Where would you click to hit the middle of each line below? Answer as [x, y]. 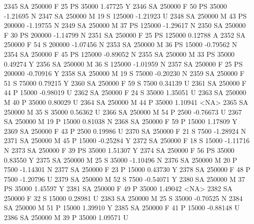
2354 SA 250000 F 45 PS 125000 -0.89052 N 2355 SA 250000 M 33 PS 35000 [119, 54]
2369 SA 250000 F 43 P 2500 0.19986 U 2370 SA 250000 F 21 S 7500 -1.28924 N [125, 131]
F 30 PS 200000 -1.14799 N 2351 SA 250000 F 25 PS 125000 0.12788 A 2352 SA [125, 35]
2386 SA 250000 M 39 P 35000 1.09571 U [66, 217]
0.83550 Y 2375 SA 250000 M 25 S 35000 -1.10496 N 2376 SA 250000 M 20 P [121, 160]
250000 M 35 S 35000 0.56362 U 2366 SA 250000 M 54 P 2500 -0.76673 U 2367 [123, 112]
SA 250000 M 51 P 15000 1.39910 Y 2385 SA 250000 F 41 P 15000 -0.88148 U [122, 208]
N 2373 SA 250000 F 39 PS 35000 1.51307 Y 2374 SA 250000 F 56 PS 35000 [119, 150]
